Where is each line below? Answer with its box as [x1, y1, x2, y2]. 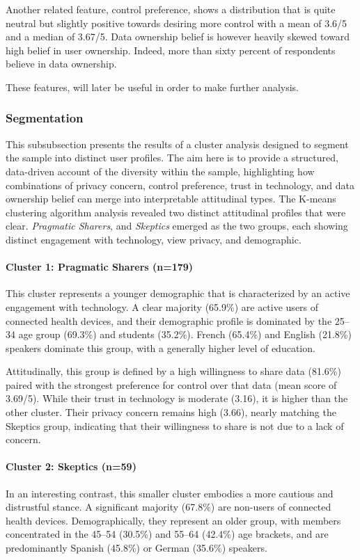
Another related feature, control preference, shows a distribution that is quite [6, 2, 336, 16]
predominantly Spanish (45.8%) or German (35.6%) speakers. [6, 541, 267, 555]
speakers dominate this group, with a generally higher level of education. [6, 340, 315, 355]
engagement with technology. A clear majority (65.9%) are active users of [6, 299, 319, 314]
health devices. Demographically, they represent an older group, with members [6, 513, 341, 527]
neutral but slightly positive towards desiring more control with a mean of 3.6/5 [6, 15, 347, 30]
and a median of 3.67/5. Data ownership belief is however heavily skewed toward [6, 29, 350, 44]
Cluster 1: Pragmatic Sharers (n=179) [6, 259, 194, 274]
